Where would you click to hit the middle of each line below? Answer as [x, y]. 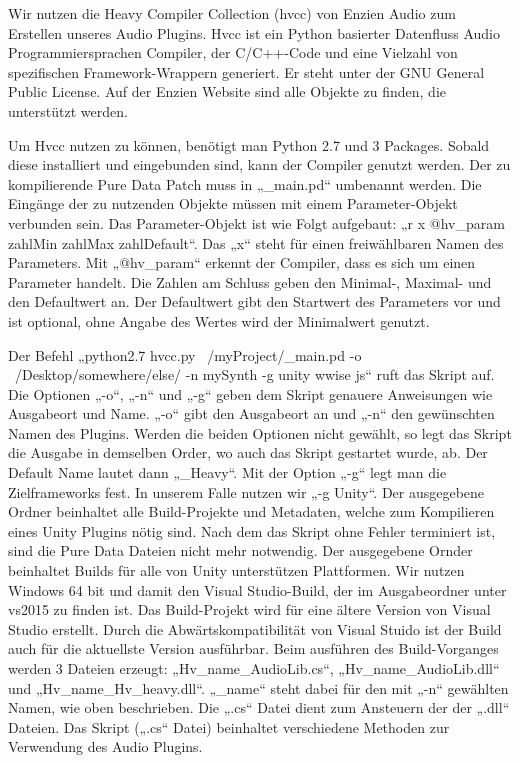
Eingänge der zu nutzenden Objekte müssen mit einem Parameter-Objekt [233, 203]
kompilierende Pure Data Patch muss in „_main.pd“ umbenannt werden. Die [245, 183]
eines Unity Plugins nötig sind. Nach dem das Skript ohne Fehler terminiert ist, [252, 530]
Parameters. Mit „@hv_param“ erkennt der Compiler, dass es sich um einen [242, 262]
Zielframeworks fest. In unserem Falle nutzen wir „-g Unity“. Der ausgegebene [246, 491]
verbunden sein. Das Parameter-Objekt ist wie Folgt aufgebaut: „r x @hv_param [256, 222]
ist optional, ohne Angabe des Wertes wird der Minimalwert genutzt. [219, 320]
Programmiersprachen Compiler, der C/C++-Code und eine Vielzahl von [233, 52]
